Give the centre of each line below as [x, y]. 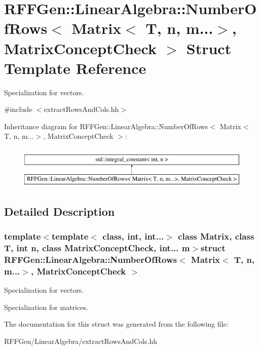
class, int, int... [133, 236]
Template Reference [75, 68]
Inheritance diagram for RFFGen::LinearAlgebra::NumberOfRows [106, 126]
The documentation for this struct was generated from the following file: [116, 324]
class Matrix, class [216, 236]
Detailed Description [60, 211]
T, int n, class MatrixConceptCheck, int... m [97, 247]
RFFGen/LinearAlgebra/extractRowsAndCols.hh [81, 341]
